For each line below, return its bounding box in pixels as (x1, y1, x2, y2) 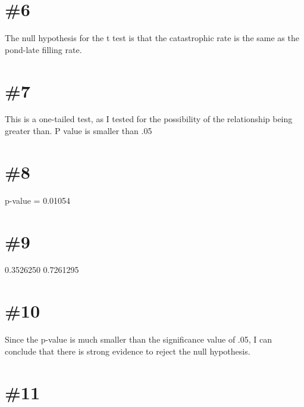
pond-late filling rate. (5, 43, 82, 55)
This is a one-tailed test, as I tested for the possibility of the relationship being (5, 113, 293, 125)
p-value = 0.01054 (5, 194, 71, 206)
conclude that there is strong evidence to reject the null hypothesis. (5, 344, 250, 357)
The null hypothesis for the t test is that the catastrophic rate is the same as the (5, 32, 299, 44)
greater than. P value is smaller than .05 (5, 125, 152, 137)
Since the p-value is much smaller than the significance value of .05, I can (5, 333, 272, 346)
